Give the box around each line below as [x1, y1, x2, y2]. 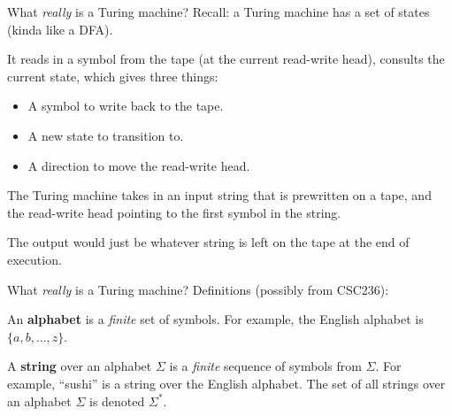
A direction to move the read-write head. [27, 156, 250, 174]
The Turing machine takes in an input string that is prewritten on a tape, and [7, 186, 432, 204]
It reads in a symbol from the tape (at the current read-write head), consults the [7, 50, 445, 68]
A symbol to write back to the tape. [27, 96, 224, 115]
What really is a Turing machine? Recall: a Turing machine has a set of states [7, 3, 430, 20]
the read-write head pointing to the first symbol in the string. [7, 203, 341, 221]
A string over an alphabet [7, 357, 152, 375]
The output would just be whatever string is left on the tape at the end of [7, 233, 410, 251]
